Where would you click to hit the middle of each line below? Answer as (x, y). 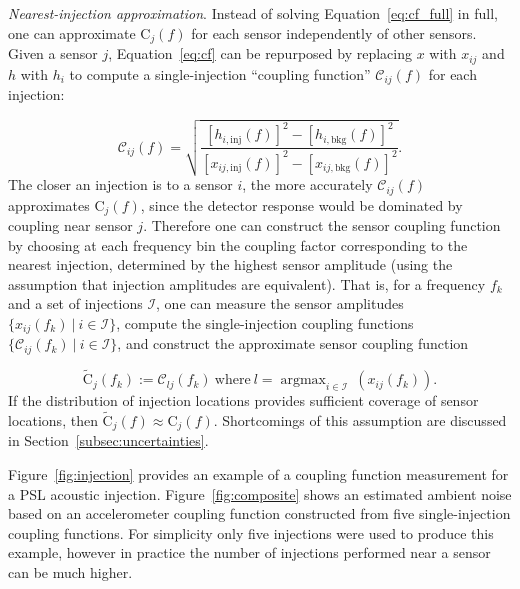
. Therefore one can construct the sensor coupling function (322, 225)
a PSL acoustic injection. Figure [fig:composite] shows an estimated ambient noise (260, 493)
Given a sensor (53, 53)
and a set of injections (75, 303)
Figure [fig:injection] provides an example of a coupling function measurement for (258, 473)
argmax (303, 380)
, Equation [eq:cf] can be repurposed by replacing (260, 53)
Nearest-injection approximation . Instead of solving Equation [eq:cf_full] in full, (253, 13)
